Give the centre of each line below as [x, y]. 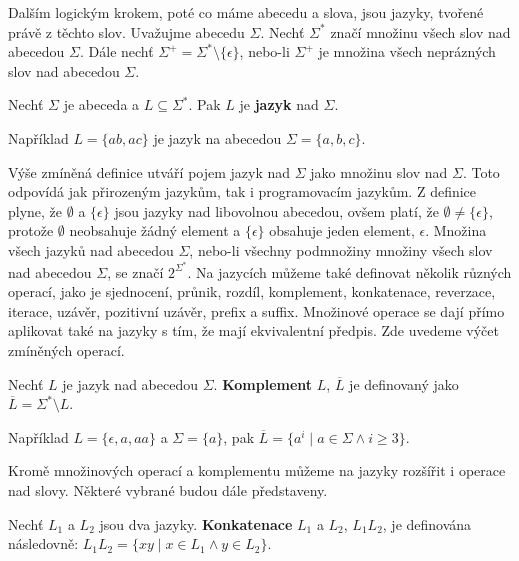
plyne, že [35, 210]
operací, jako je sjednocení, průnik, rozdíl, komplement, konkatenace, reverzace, [252, 291]
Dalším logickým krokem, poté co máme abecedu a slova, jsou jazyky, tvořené [246, 12]
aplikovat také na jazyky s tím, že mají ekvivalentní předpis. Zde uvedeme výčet [253, 330]
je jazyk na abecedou [217, 137]
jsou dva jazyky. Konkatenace [196, 523]
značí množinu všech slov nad [420, 31]
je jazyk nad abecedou [130, 383]
